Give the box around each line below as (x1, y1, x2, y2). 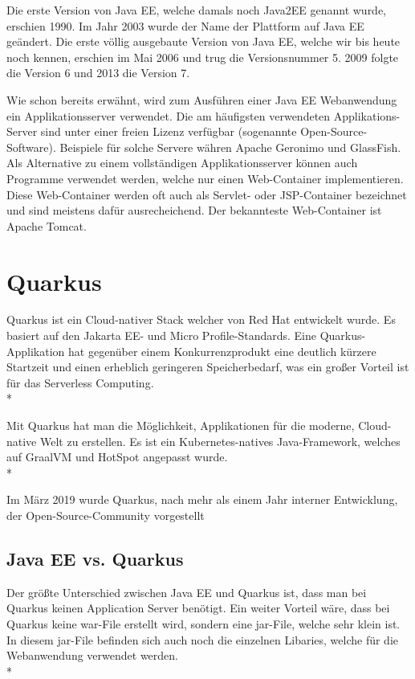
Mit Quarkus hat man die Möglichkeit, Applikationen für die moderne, (6, 417, 355, 433)
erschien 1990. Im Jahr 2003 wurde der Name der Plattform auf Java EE (6, 17, 364, 34)
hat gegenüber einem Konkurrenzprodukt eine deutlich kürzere (68, 342, 376, 359)
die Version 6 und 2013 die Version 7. (6, 64, 190, 81)
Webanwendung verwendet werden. (6, 647, 178, 664)
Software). (6, 138, 56, 155)
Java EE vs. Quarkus (6, 546, 184, 571)
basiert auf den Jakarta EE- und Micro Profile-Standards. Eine (6, 327, 317, 344)
